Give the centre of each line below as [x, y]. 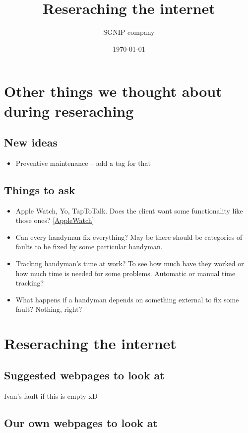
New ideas [31, 142]
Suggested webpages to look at [84, 375]
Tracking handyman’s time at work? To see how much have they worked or [130, 263]
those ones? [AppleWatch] [55, 220]
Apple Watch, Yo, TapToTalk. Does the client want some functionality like [129, 210]
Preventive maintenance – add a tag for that [83, 163]
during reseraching [69, 110]
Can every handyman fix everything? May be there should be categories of [129, 237]
